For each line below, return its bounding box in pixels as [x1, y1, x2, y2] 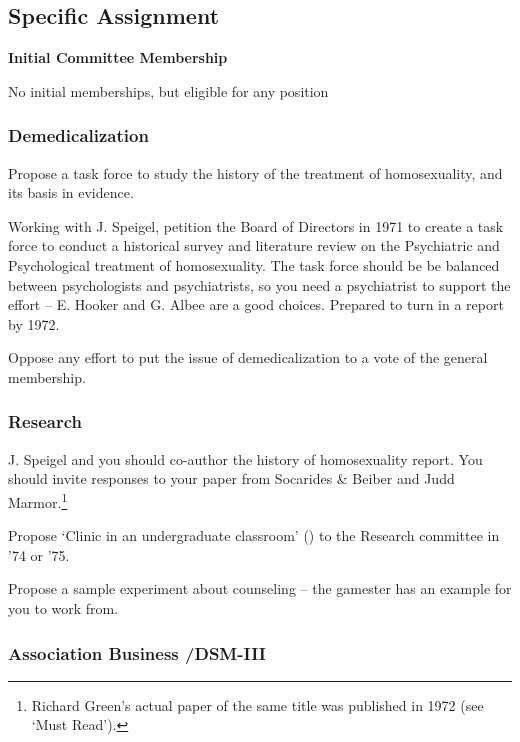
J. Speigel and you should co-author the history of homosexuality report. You [8, 448, 483, 469]
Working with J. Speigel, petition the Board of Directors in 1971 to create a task [8, 215, 504, 236]
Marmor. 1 [8, 488, 68, 512]
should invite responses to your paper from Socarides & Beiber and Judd [8, 468, 455, 489]
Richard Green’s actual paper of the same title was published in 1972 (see [31, 694, 484, 715]
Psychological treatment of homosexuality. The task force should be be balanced [8, 254, 500, 275]
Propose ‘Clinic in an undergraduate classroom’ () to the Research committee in [8, 525, 500, 546]
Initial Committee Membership [8, 47, 228, 68]
